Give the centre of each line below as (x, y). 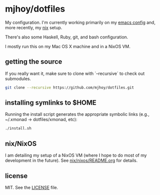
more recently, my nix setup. (34, 27)
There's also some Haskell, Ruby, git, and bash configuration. (67, 37)
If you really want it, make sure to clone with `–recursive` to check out (75, 73)
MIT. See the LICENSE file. (32, 187)
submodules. (18, 78)
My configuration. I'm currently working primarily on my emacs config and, (80, 22)
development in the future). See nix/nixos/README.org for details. (71, 160)
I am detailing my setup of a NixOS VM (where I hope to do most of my (76, 155)
